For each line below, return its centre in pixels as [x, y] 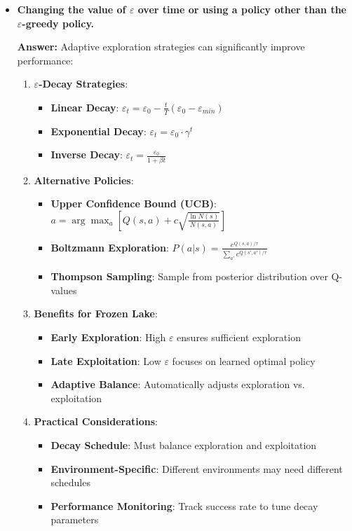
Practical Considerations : [96, 421]
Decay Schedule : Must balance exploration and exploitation [184, 445]
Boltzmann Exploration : [110, 247]
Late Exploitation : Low [106, 360]
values [64, 290]
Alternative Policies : [84, 180]
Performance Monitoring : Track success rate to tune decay [184, 505]
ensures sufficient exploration [239, 337]
